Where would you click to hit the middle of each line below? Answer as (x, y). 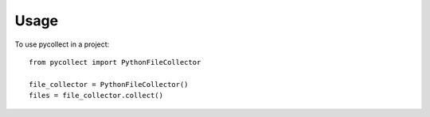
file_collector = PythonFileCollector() (109, 84)
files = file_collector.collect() (96, 96)
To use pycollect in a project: (62, 44)
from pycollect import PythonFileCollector (115, 62)
